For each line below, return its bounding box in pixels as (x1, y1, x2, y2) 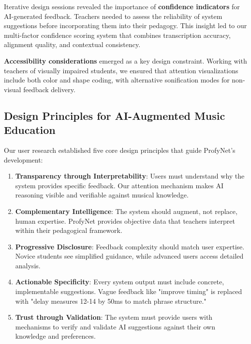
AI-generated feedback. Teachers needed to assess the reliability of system (4, 11, 222, 21)
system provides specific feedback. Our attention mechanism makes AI (15, 180, 224, 190)
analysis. (15, 260, 41, 270)
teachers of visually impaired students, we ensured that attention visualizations (4, 65, 238, 75)
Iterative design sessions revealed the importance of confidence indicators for (4, 1, 240, 11)
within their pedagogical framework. (15, 225, 122, 235)
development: (4, 154, 43, 164)
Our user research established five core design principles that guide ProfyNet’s (4, 145, 236, 155)
